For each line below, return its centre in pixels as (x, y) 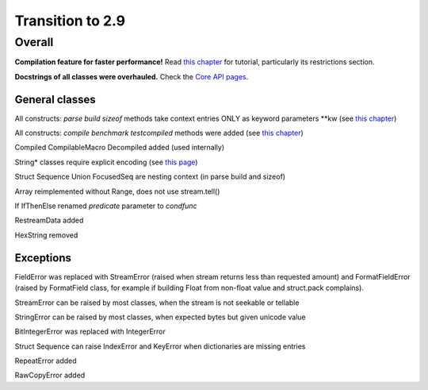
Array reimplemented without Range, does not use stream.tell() (117, 191)
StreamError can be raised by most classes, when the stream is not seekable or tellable (157, 303)
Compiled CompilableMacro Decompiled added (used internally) (120, 148)
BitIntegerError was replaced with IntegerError (90, 332)
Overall (34, 42)
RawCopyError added (50, 375)
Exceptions (43, 258)
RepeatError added (46, 361)
